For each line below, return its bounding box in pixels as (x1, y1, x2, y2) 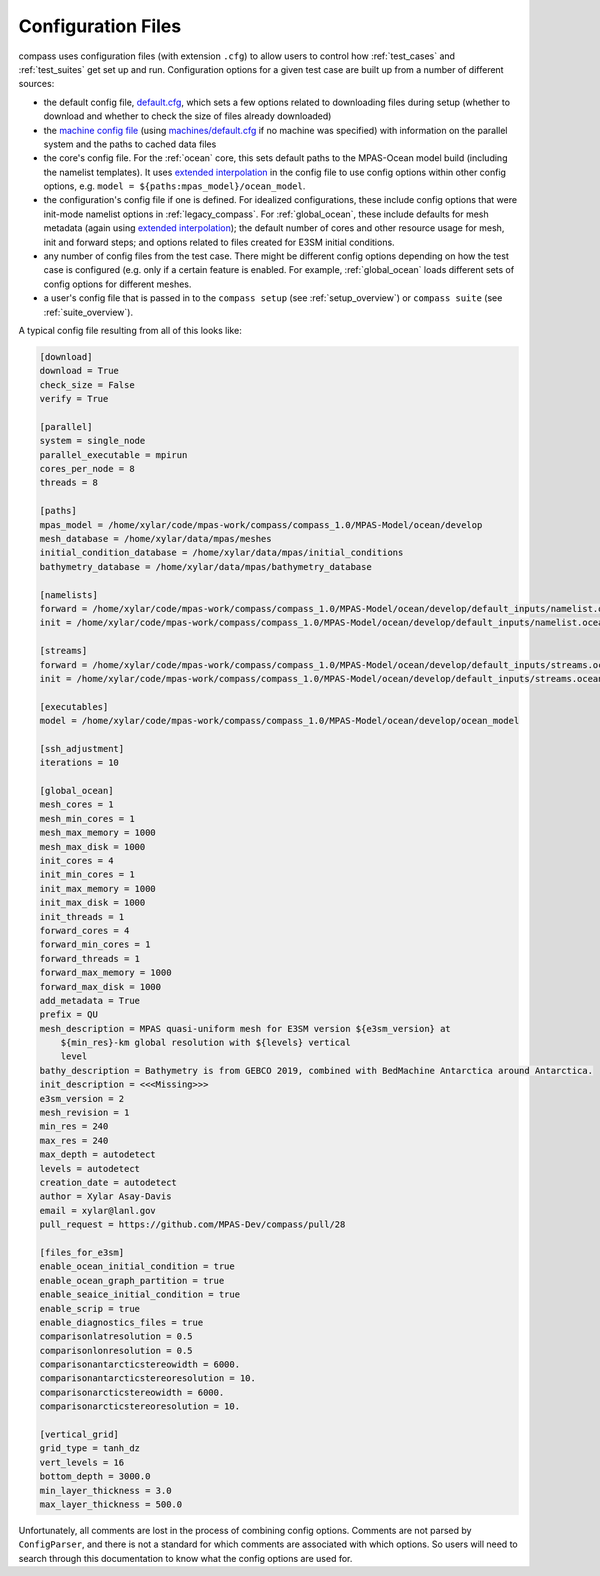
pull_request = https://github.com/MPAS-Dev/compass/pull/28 (39, 1219, 346, 1230)
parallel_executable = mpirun (39, 449, 188, 460)
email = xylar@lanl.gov (39, 1205, 157, 1216)
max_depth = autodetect (39, 1149, 157, 1160)
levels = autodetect (39, 1163, 140, 1174)
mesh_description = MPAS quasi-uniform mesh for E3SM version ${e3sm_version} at (39, 1023, 452, 1034)
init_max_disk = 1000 (39, 897, 146, 909)
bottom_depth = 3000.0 (39, 1471, 151, 1482)
